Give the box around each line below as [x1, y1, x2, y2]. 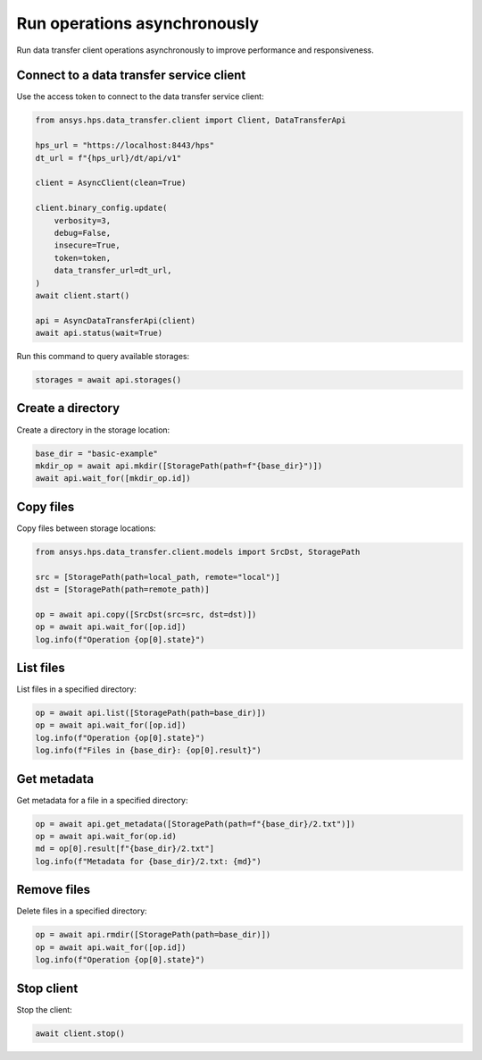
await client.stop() [35, 1028, 125, 1039]
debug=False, [54, 228, 112, 238]
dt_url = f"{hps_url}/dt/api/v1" [35, 153, 182, 163]
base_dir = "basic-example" [35, 448, 158, 458]
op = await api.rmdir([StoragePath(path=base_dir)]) [35, 930, 271, 940]
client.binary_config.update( [35, 203, 168, 214]
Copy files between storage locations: [16, 523, 156, 534]
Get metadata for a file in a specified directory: [16, 795, 188, 805]
